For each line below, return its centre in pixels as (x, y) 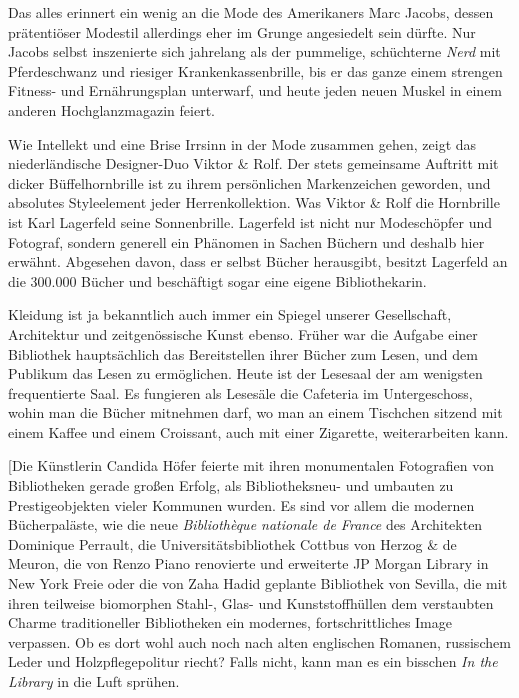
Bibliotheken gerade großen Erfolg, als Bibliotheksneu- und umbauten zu (231, 485)
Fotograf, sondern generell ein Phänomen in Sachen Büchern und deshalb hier (246, 241)
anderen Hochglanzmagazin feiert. (111, 109)
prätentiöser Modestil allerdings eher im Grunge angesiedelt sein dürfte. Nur (242, 31)
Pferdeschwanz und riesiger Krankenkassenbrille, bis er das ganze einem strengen (255, 70)
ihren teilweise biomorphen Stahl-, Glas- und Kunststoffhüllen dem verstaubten (251, 602)
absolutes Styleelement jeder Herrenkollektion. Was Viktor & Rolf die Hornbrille (254, 202)
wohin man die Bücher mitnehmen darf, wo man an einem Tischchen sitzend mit (255, 412)
